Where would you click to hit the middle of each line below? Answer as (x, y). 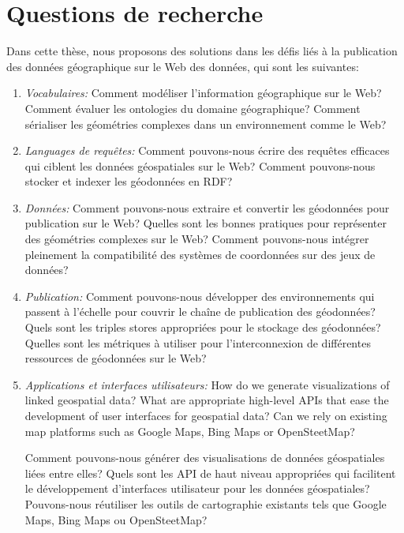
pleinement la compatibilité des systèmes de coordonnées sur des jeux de (200, 254)
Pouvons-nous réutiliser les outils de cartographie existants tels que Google (206, 503)
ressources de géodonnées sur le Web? (116, 358)
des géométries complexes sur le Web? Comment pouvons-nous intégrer (197, 239)
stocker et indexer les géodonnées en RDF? (129, 181)
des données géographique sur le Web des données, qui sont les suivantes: (183, 66)
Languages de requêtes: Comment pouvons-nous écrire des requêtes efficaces (207, 150)
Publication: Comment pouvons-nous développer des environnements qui (200, 296)
